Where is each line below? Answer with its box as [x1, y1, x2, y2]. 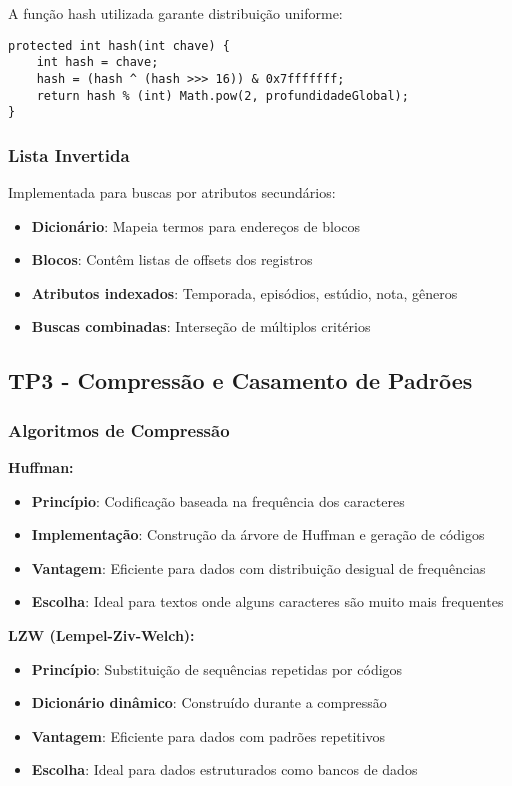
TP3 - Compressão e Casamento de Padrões [8, 365, 473, 396]
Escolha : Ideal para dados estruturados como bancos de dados [31, 759, 418, 780]
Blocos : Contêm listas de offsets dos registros [31, 249, 313, 270]
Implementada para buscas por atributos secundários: [8, 182, 336, 203]
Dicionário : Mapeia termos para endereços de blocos [31, 215, 361, 236]
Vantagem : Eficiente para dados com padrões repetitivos [31, 725, 386, 746]
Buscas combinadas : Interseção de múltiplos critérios [31, 316, 371, 337]
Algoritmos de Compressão [8, 417, 230, 442]
